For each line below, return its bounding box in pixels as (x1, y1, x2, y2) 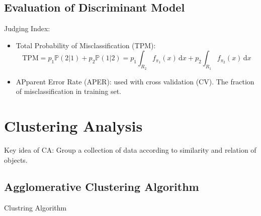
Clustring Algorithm (4, 202, 67, 213)
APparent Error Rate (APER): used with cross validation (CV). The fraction (16, 76, 254, 86)
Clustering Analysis (4, 115, 143, 136)
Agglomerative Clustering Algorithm (4, 179, 199, 194)
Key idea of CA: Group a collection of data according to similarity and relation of (4, 144, 256, 155)
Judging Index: (4, 23, 50, 34)
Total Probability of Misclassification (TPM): (16, 40, 156, 50)
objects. (4, 154, 28, 165)
